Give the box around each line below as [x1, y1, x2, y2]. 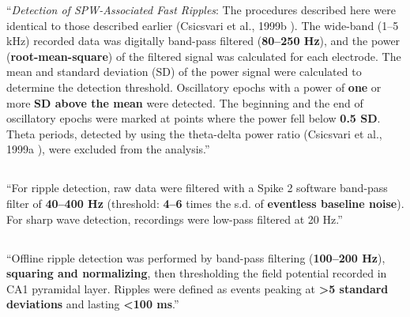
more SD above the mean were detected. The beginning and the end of [6, 94, 363, 111]
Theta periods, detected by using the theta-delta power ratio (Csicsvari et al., [6, 125, 382, 142]
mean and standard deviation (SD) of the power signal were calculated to [6, 63, 362, 80]
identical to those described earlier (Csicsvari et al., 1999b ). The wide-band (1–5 [6, 17, 399, 33]
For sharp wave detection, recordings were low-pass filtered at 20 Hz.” [6, 210, 343, 227]
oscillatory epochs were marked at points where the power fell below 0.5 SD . [6, 110, 381, 126]
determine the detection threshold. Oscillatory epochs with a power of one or [6, 78, 382, 95]
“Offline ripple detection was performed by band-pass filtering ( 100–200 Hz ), [6, 249, 386, 266]
